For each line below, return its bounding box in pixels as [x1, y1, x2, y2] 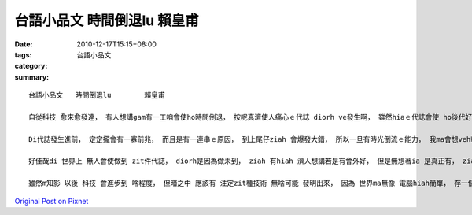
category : [14, 61, 48, 71]
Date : [14, 39, 33, 49]
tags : [14, 50, 32, 59]
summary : [14, 72, 50, 82]
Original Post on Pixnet [14, 196, 89, 206]
